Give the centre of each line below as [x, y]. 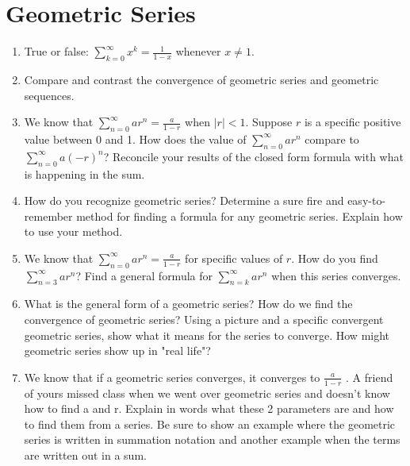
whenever [198, 51]
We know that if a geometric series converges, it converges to [172, 377]
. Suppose [269, 122]
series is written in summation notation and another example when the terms [212, 439]
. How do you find [335, 258]
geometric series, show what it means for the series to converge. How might [207, 335]
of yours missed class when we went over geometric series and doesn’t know [207, 393]
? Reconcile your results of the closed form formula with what [253, 156]
